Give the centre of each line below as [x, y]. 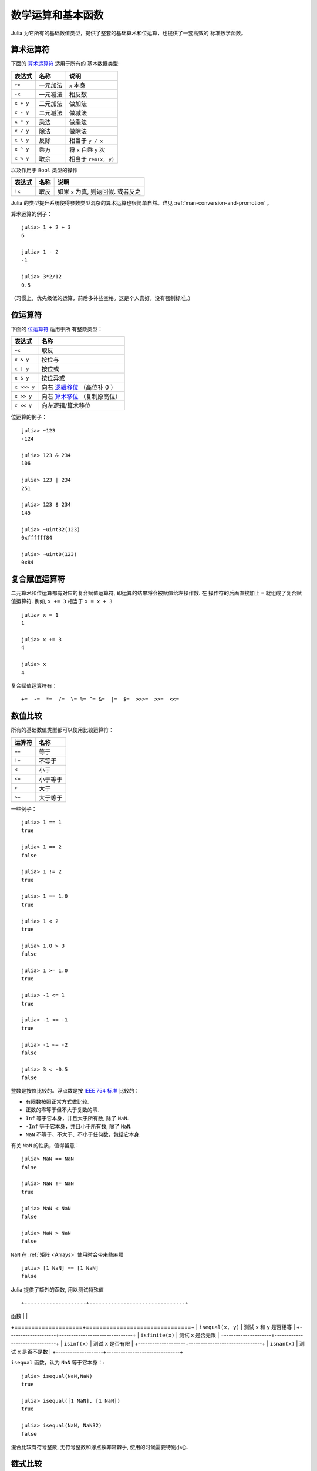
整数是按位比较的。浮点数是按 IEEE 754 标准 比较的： [75, 1091]
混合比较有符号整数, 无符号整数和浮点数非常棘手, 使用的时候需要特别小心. [99, 1447]
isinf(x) [76, 1344]
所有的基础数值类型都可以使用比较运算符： [62, 730]
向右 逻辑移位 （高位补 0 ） [79, 387]
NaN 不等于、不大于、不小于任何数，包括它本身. [83, 1134]
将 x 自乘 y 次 [87, 149]
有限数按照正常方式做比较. [57, 1101]
